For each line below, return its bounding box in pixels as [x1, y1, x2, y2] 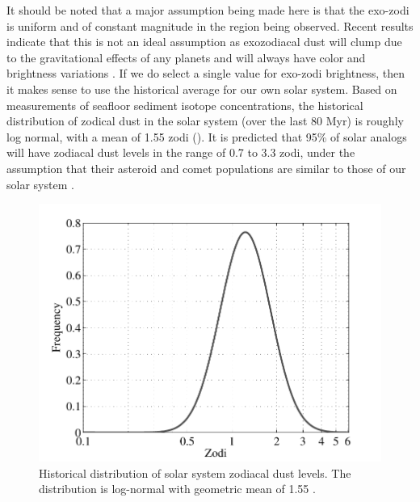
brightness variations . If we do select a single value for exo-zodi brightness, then [6, 65, 405, 82]
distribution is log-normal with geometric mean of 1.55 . [39, 480, 316, 497]
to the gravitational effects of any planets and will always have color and [6, 49, 366, 65]
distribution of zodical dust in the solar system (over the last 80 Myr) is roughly [6, 112, 404, 129]
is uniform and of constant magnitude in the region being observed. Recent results [6, 17, 414, 34]
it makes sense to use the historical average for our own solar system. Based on [6, 80, 397, 97]
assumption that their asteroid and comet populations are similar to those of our [6, 159, 406, 176]
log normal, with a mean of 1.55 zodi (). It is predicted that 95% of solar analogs [6, 128, 407, 145]
